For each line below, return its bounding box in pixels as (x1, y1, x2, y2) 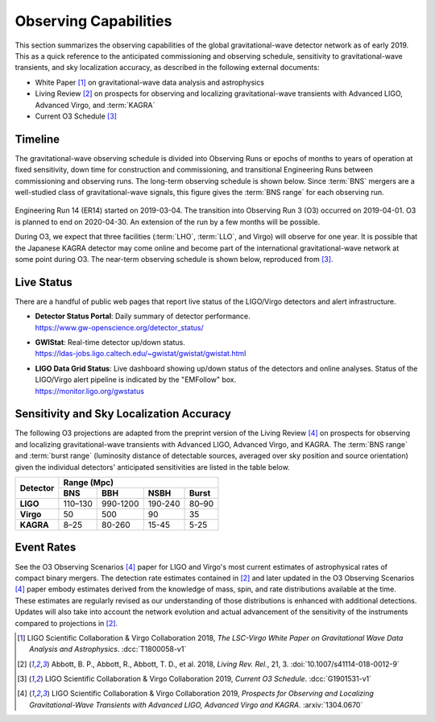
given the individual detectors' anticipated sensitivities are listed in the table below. (14, 462, 290, 471)
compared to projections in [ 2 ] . (14, 618, 118, 628)
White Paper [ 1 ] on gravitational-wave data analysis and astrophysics (35, 77, 265, 87)
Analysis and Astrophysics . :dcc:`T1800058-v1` (29, 645, 187, 654)
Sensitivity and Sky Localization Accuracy (14, 407, 231, 421)
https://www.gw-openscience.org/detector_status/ (35, 322, 205, 332)
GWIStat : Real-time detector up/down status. (35, 338, 185, 346)
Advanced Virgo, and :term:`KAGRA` (35, 100, 155, 110)
